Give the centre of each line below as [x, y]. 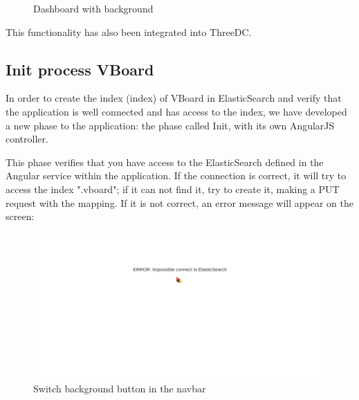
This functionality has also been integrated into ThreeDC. [129, 31]
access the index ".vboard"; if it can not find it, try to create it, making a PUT [173, 189]
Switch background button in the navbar [120, 388]
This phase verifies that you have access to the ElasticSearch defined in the [165, 162]
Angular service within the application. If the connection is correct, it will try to [176, 175]
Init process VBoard [80, 69]
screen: [20, 216]
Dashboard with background [93, 8]
